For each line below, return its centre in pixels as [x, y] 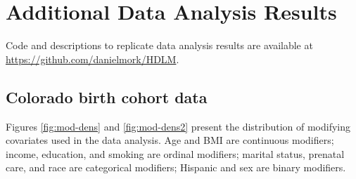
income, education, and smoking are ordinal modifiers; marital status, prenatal [175, 153]
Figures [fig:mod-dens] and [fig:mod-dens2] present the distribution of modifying [178, 126]
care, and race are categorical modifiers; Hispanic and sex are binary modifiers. [176, 167]
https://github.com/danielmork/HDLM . [93, 59]
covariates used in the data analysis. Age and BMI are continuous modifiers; [170, 140]
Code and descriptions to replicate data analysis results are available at [159, 45]
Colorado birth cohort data [107, 97]
